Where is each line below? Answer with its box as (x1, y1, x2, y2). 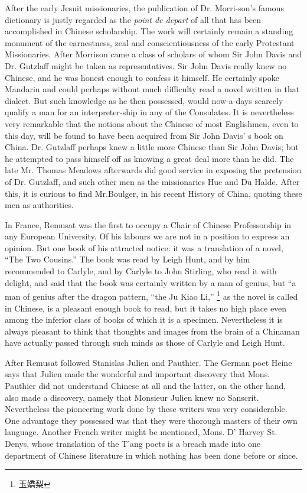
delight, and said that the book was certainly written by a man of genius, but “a (5, 276, 296, 288)
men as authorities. (5, 199, 74, 211)
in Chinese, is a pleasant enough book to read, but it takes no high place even (5, 301, 287, 314)
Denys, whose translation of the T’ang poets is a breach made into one (5, 437, 261, 450)
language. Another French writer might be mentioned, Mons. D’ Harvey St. (5, 426, 277, 438)
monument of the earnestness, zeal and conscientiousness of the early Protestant (5, 36, 295, 48)
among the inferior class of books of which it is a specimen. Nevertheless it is (5, 313, 283, 326)
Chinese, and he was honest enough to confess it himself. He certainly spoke (5, 71, 279, 83)
